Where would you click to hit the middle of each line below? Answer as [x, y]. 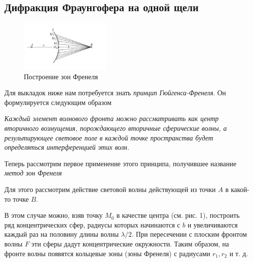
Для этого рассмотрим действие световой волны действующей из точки [110, 189]
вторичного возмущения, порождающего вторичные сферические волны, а [116, 128]
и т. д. [239, 253]
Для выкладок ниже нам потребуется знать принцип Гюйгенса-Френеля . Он [115, 93]
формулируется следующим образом [58, 102]
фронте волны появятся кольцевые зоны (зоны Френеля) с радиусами [108, 253]
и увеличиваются [213, 224]
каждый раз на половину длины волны [62, 234]
